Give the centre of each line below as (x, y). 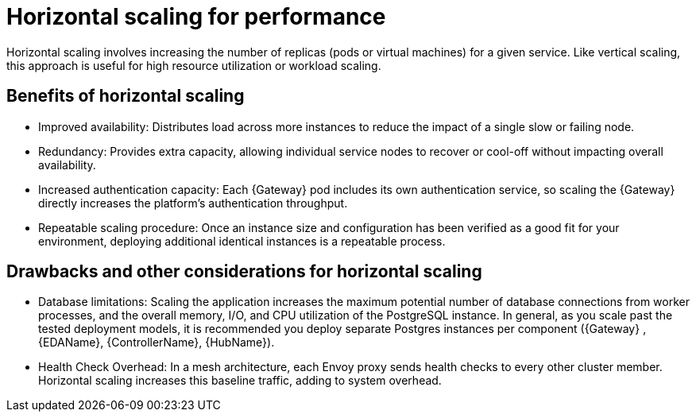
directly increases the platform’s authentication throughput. (193, 203)
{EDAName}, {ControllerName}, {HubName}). (157, 343)
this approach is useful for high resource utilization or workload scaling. (194, 65)
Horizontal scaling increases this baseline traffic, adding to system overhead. (240, 381)
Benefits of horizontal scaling (126, 96)
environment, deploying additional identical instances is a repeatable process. (242, 241)
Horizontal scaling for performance (196, 17)
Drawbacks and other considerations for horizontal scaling (244, 272)
